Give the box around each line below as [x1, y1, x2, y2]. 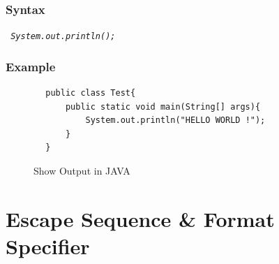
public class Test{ [45, 88, 136, 98]
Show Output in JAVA [33, 163, 130, 178]
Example [6, 57, 56, 75]
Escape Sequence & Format [6, 204, 275, 233]
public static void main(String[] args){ [65, 101, 261, 112]
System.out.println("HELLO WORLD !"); [85, 115, 266, 126]
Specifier [6, 232, 90, 261]
